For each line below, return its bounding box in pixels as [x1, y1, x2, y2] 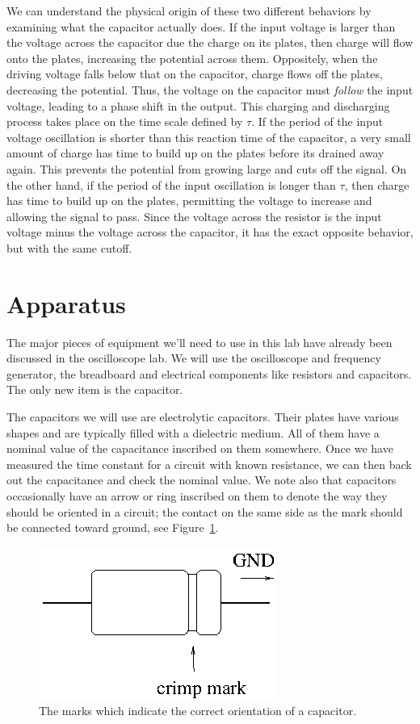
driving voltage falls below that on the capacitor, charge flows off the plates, [6, 65, 383, 82]
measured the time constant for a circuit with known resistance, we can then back [6, 455, 412, 472]
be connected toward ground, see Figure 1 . [6, 519, 219, 536]
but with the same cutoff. [6, 239, 132, 256]
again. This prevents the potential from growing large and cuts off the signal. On [6, 160, 407, 177]
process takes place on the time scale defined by [6, 113, 243, 130]
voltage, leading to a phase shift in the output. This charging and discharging [6, 97, 390, 114]
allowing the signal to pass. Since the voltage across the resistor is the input [6, 207, 382, 224]
